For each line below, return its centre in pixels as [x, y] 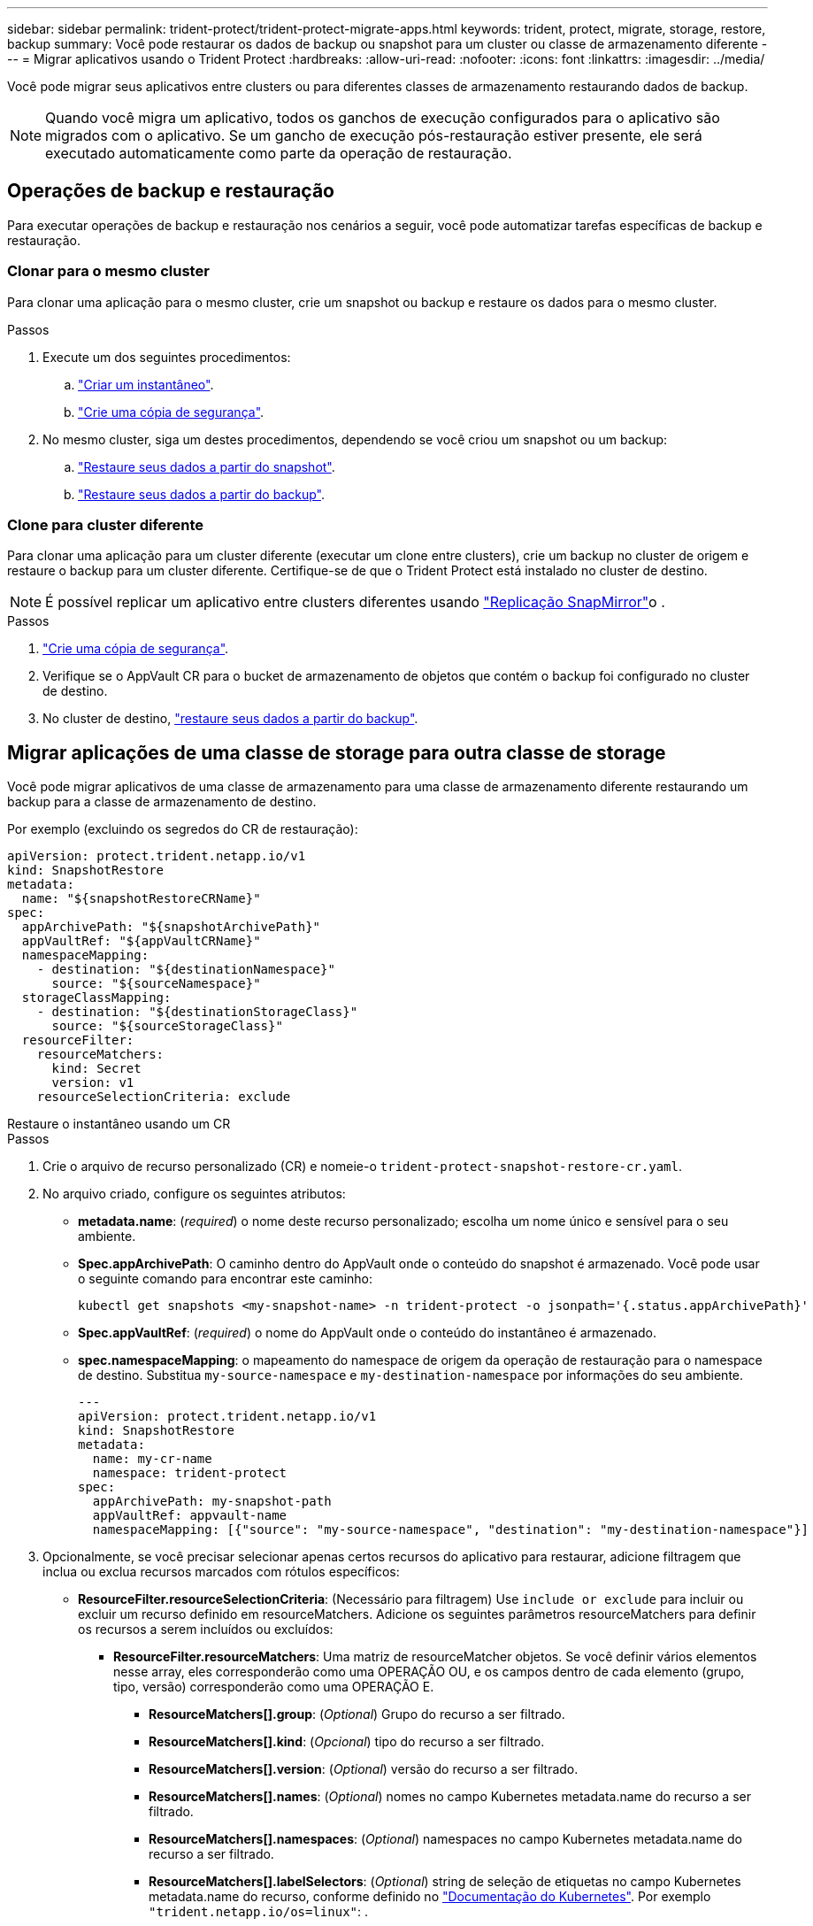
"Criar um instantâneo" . [146, 384]
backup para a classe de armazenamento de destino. [162, 802]
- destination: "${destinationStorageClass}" [197, 1012]
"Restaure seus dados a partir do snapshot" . [207, 466]
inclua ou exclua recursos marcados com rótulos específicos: [221, 1572]
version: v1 [93, 1083]
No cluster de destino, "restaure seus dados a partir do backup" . [230, 719]
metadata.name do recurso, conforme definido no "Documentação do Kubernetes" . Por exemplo [430, 1897]
